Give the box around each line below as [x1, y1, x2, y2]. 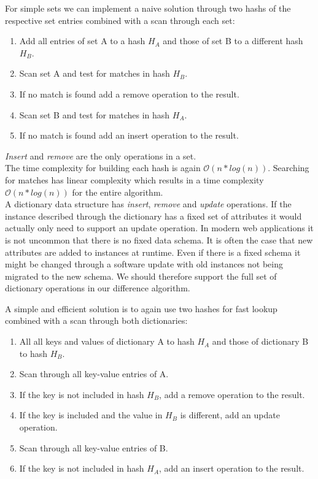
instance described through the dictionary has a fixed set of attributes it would [5, 209, 302, 222]
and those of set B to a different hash [163, 34, 303, 47]
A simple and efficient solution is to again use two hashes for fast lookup [5, 302, 277, 315]
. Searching [268, 161, 309, 174]
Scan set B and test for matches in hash [19, 108, 170, 121]
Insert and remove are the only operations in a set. [5, 149, 196, 162]
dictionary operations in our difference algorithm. [5, 282, 190, 294]
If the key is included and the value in [19, 408, 163, 421]
